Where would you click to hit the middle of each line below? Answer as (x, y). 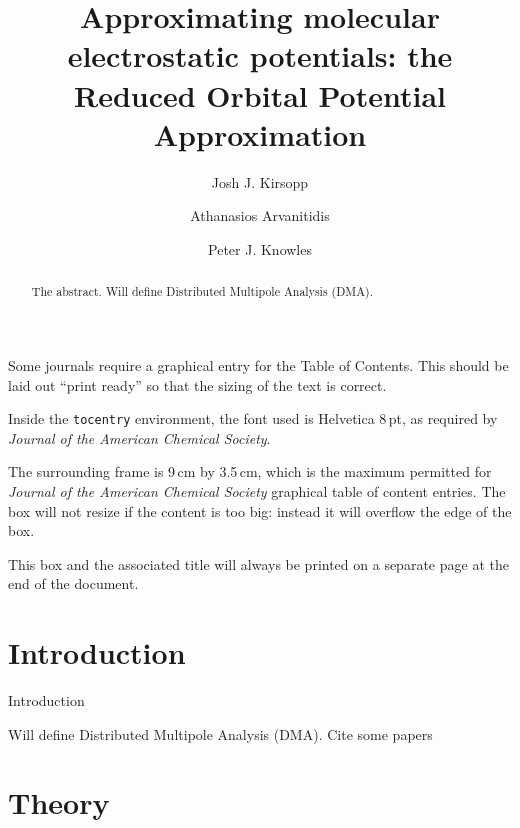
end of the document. (73, 583)
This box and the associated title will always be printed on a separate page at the (258, 563)
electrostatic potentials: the (260, 55)
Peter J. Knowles (260, 248)
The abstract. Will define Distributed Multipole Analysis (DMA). (202, 291)
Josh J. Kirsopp (260, 181)
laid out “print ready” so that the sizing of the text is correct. (197, 384)
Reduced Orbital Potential (259, 94)
